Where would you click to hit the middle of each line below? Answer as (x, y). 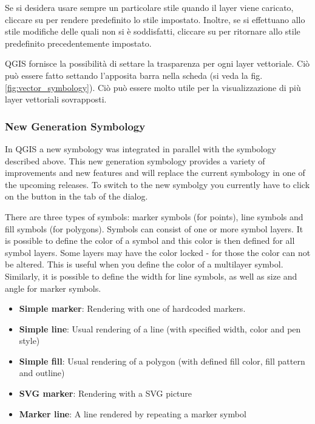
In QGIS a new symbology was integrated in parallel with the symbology (141, 148)
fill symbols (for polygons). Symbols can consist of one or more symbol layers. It (154, 228)
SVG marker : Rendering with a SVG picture (106, 393)
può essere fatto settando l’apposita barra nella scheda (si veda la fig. (134, 75)
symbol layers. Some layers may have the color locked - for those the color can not (158, 252)
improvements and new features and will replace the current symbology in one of (155, 173)
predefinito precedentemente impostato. (78, 43)
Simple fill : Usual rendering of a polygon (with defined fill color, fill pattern (162, 361)
